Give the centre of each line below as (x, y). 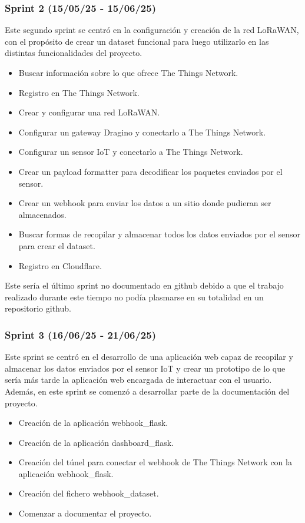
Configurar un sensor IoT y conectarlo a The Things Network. (131, 152)
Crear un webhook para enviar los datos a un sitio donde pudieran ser (145, 203)
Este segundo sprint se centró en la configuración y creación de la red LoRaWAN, (152, 30)
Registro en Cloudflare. (60, 265)
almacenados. (42, 214)
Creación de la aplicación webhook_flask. (93, 423)
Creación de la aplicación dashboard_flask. (96, 442)
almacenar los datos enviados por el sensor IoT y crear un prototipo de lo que (145, 368)
